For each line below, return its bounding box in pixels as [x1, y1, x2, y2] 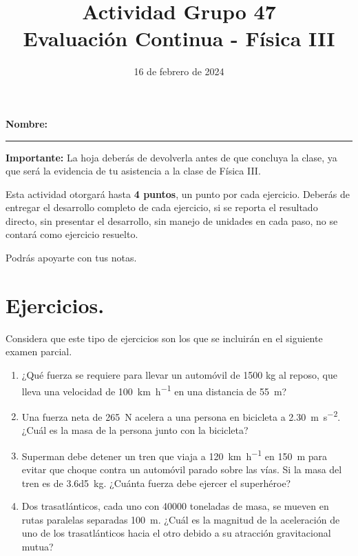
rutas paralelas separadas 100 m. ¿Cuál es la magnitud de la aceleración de [21, 512, 340, 526]
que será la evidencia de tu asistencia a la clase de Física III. [6, 163, 261, 178]
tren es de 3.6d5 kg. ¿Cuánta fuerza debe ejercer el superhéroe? [21, 475, 291, 490]
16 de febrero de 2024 [134, 64, 224, 79]
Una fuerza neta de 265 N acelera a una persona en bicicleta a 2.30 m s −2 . [21, 407, 341, 424]
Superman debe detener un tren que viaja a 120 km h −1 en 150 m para [21, 446, 328, 463]
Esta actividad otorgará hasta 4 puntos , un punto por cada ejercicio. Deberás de [6, 186, 350, 201]
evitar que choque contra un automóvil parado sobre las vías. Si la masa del [21, 461, 342, 476]
